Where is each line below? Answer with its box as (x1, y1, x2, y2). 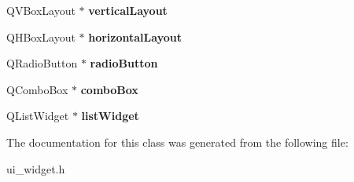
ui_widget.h (6, 160, 65, 177)
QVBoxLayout (6, 2, 76, 18)
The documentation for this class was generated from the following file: (6, 133, 348, 150)
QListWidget (6, 107, 69, 124)
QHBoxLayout (6, 28, 76, 45)
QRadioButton (6, 55, 78, 71)
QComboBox (6, 81, 68, 97)
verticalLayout (88, 2, 168, 18)
